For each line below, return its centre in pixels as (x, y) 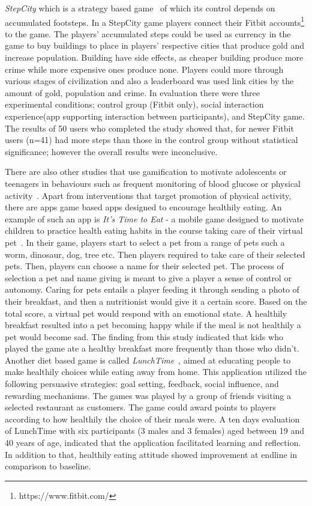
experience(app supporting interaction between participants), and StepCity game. (155, 116)
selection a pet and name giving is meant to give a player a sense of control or (148, 277)
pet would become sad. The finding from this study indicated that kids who (144, 336)
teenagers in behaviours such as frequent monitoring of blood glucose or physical (153, 183)
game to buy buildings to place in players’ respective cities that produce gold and (154, 45)
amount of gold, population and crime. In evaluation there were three (132, 92)
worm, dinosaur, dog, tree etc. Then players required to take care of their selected (155, 254)
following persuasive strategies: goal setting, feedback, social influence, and (142, 384)
